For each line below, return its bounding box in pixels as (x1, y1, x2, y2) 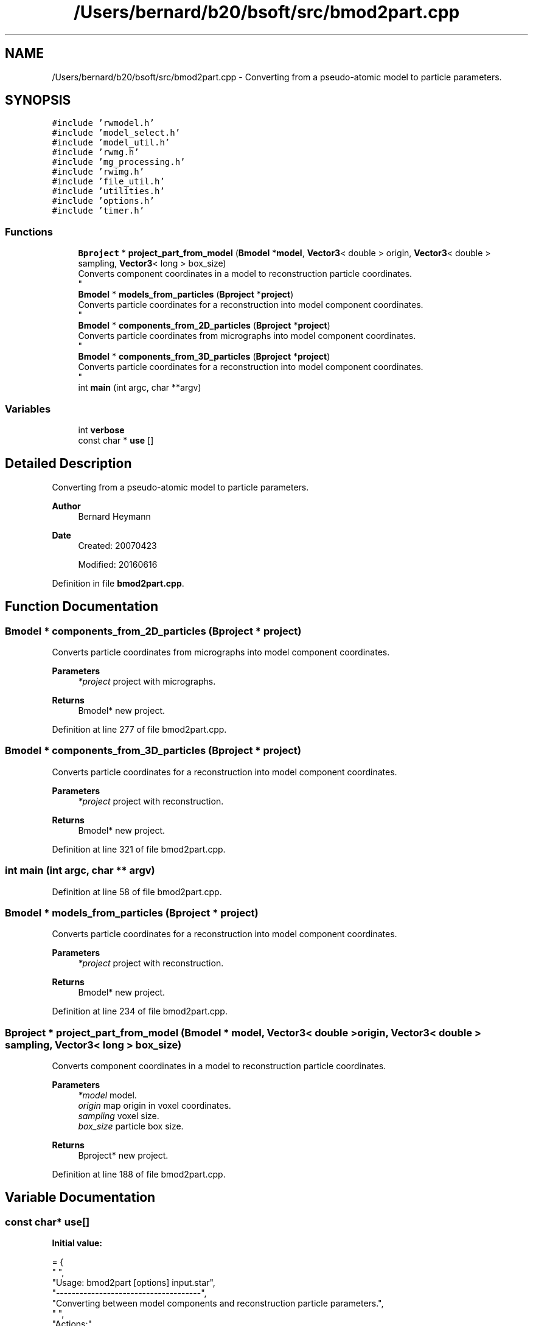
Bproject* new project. (78, 1150, 169, 1160)
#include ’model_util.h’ (52, 138, 170, 148)
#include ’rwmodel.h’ (52, 118, 155, 128)
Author (52, 500, 81, 511)
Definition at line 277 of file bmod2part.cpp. (52, 724, 227, 735)
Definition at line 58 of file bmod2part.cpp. (52, 886, 222, 897)
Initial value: (52, 1238, 102, 1249)
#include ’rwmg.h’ (52, 147, 139, 158)
